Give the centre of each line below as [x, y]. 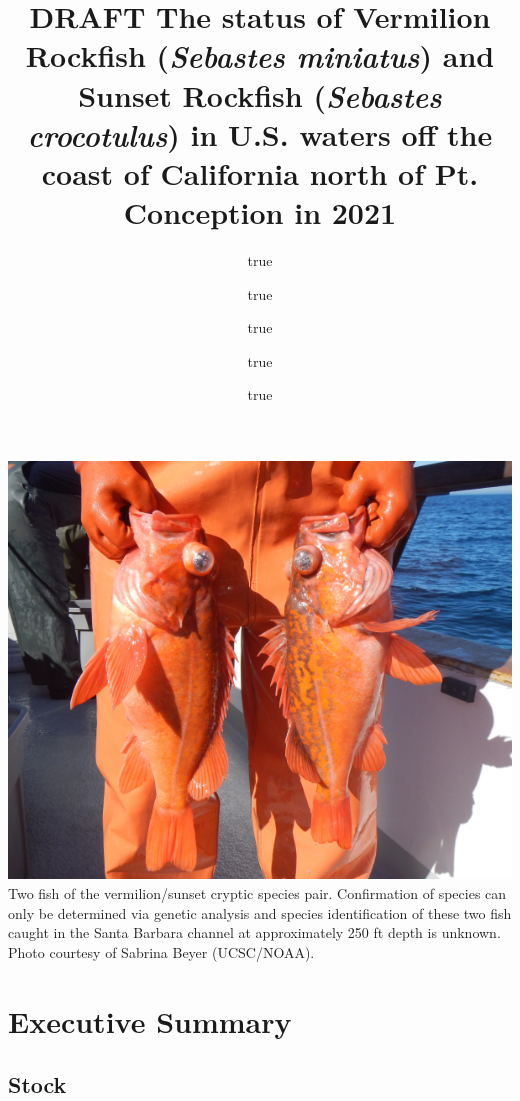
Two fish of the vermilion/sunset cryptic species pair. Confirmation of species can [257, 892]
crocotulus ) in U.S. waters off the [260, 134]
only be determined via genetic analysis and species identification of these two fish [260, 912]
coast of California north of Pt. [260, 172]
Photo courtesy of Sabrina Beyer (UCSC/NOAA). [161, 951]
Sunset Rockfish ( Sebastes [260, 95]
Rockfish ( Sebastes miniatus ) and [260, 56]
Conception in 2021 [260, 212]
